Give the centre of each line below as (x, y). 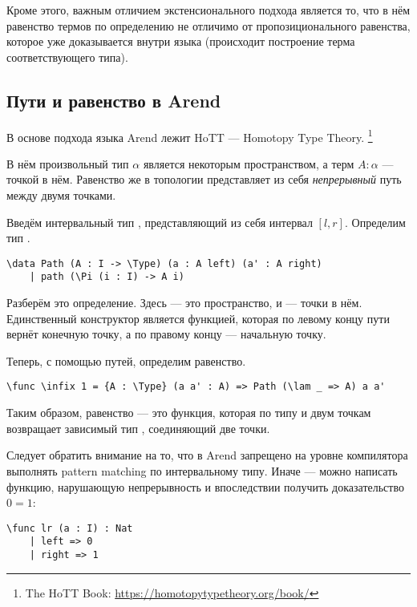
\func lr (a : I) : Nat (70, 528)
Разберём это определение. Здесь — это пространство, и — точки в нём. (184, 303)
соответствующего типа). (67, 57)
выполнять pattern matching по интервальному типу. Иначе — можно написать (202, 470)
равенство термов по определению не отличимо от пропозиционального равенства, (208, 25)
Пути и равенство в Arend (114, 100)
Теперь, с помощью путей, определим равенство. (126, 360)
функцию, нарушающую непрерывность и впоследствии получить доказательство (205, 486)
